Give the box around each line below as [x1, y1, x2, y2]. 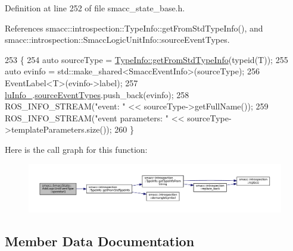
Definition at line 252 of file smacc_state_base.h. [5, 2, 185, 14]
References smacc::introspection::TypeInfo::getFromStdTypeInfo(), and [5, 21, 263, 34]
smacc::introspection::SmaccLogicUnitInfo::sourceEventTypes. [5, 33, 230, 46]
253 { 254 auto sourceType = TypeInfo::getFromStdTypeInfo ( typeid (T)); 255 [5, 53, 288, 65]
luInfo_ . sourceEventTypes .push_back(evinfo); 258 [5, 88, 189, 101]
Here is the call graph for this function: [5, 143, 148, 155]
